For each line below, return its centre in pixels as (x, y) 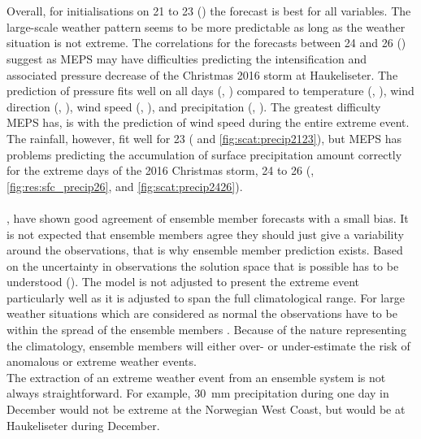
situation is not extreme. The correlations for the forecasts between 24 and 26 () (206, 43)
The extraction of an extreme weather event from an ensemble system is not (196, 377)
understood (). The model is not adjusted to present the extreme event (183, 282)
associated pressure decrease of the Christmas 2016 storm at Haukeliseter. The (202, 74)
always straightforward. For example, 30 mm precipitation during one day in (198, 393)
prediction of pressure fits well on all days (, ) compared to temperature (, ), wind (210, 91)
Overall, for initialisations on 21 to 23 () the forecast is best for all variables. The (209, 11)
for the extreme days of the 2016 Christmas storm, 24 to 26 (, (161, 170)
